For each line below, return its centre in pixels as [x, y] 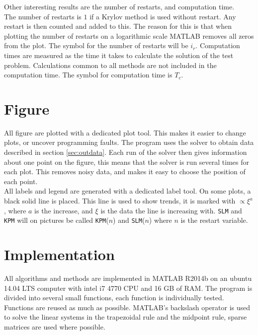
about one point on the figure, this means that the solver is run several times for [127, 162]
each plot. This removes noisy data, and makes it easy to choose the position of [125, 171]
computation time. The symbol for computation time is [88, 75]
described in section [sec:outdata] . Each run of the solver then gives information [126, 152]
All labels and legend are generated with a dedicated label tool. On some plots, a [128, 191]
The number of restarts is [43, 16]
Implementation [59, 254]
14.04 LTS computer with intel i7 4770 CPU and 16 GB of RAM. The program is [128, 288]
